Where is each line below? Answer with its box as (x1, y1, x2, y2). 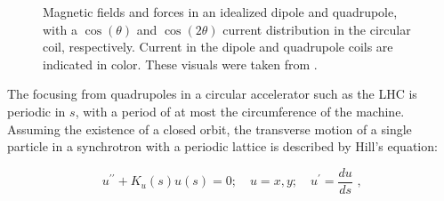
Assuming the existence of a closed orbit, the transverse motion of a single (7, 119, 412, 138)
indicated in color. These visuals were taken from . (43, 54, 318, 73)
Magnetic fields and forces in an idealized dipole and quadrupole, (43, 3, 398, 20)
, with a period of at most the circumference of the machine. (75, 101, 405, 120)
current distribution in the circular (222, 20, 411, 38)
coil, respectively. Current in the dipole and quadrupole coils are (43, 37, 393, 56)
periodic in (7, 101, 66, 120)
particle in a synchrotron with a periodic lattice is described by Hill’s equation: (7, 137, 438, 156)
